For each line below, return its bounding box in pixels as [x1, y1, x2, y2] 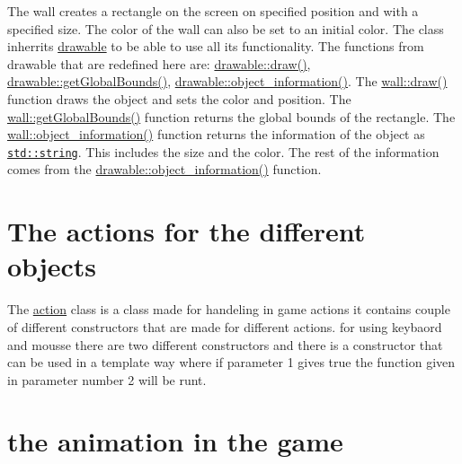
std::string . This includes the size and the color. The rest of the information [7, 142, 440, 161]
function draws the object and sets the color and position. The [7, 89, 351, 108]
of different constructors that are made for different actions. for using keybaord [7, 317, 442, 336]
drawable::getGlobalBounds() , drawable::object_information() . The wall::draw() [7, 72, 448, 91]
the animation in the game [7, 423, 343, 460]
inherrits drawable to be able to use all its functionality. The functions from [7, 37, 424, 56]
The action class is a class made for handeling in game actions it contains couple [7, 300, 450, 319]
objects [7, 248, 97, 285]
